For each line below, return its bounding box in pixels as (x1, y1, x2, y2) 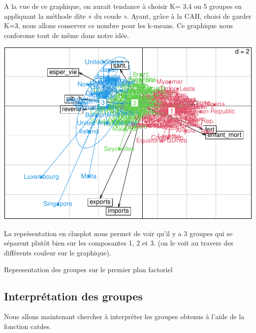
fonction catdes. (4, 321, 52, 332)
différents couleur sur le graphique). (4, 248, 111, 258)
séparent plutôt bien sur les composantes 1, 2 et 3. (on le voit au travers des (4, 238, 233, 248)
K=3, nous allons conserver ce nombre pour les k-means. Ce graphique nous (4, 20, 233, 31)
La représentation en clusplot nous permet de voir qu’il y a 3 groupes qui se (4, 228, 233, 238)
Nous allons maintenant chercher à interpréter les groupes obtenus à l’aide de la (4, 311, 245, 322)
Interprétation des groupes (4, 288, 143, 303)
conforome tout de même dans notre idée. (4, 30, 129, 40)
